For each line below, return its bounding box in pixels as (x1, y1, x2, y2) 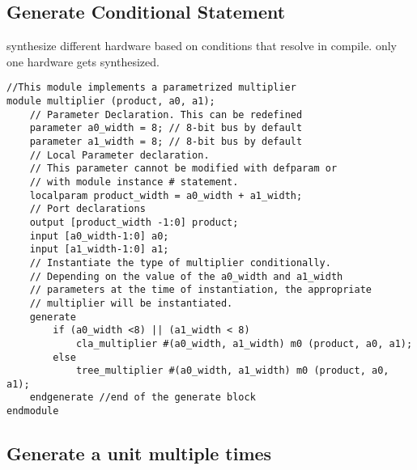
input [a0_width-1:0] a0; (29, 230, 169, 242)
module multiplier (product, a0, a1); (6, 95, 215, 108)
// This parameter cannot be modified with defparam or (29, 163, 338, 175)
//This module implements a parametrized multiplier (6, 82, 296, 94)
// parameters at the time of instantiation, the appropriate (29, 284, 372, 296)
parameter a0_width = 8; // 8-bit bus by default (29, 122, 303, 134)
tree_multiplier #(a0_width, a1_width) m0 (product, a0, (75, 365, 389, 377)
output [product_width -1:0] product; (29, 216, 239, 228)
